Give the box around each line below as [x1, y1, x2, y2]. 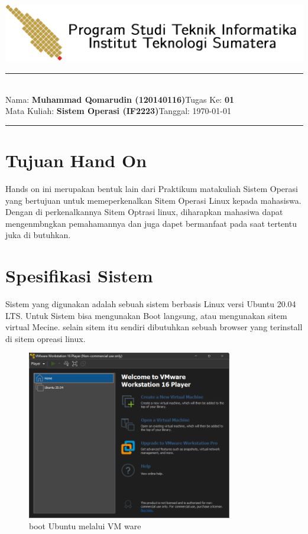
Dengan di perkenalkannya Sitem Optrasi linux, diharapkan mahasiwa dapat [5, 206, 283, 218]
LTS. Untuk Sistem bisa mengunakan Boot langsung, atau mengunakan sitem [5, 309, 287, 321]
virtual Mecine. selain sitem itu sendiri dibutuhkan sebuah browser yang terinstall [5, 321, 303, 333]
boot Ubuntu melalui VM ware [29, 520, 141, 532]
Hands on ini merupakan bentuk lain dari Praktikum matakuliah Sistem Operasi [5, 182, 298, 194]
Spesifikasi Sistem [5, 263, 153, 288]
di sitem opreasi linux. [5, 332, 86, 344]
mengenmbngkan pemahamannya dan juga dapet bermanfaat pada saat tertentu [5, 217, 297, 229]
